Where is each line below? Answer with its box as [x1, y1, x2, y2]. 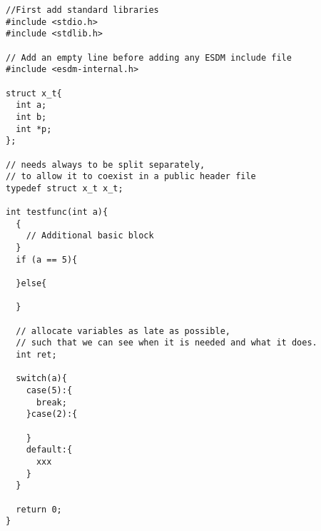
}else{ [16, 278, 47, 289]
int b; [16, 111, 47, 122]
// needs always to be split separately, [6, 159, 205, 170]
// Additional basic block [26, 231, 154, 241]
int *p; [16, 123, 52, 134]
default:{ [26, 445, 73, 455]
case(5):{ [26, 385, 73, 395]
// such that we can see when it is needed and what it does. [16, 338, 317, 348]
